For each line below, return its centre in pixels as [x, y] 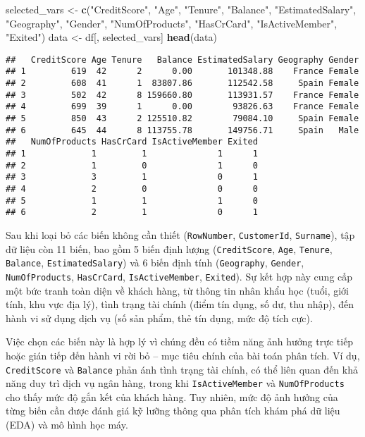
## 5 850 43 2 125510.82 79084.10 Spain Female [182, 119]
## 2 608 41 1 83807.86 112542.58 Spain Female [182, 84]
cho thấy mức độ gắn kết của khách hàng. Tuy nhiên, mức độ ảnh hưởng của [172, 396]
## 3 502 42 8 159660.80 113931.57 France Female [182, 95]
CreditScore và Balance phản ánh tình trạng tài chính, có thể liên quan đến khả [182, 369]
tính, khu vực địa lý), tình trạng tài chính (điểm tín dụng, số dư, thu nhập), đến [180, 304]
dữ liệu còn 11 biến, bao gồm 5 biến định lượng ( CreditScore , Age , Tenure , [169, 248]
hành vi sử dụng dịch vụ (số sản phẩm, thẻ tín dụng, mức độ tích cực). [159, 318]
